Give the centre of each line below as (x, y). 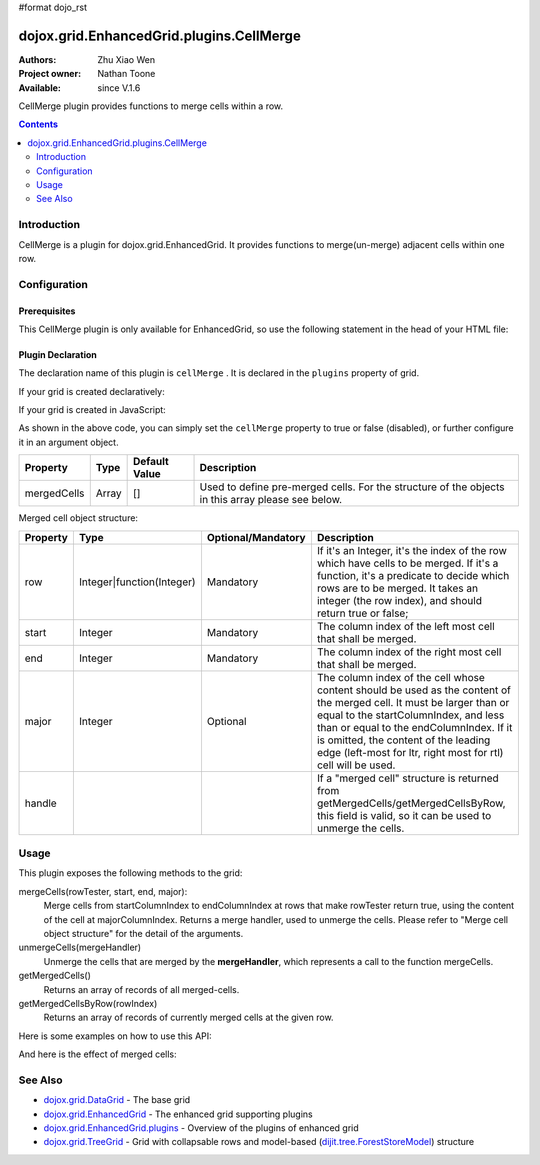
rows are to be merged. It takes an (397, 588)
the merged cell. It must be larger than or (413, 702)
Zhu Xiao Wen (126, 59)
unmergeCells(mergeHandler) (80, 947)
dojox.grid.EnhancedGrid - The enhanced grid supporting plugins (178, 1114)
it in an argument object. (68, 442)
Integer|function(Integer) (137, 582)
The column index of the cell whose (400, 677)
